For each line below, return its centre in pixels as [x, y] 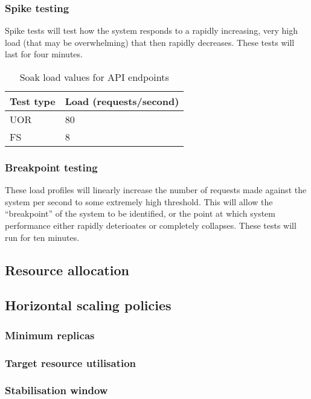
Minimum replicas [50, 335]
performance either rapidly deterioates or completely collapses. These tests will [151, 225]
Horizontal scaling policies [88, 305]
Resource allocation [67, 270]
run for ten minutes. [42, 237]
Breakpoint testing [51, 167]
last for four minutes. [44, 54]
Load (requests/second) [122, 101]
